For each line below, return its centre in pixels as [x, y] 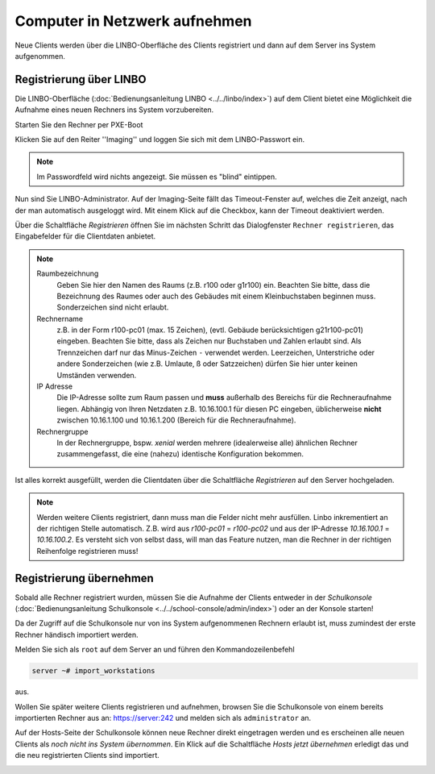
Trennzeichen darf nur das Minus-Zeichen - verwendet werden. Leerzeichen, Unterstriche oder [215, 352]
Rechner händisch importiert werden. [77, 635]
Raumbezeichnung [68, 273]
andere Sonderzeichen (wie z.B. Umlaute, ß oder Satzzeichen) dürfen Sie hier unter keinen [207, 364]
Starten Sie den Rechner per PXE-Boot [79, 124]
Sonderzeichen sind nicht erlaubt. [113, 307]
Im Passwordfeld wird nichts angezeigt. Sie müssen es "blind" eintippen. [157, 177]
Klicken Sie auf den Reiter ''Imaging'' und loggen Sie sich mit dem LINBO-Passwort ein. [160, 139]
